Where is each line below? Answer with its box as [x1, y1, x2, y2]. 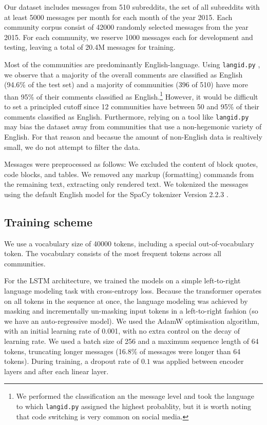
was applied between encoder [152, 356, 244, 366]
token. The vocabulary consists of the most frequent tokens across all [4, 248, 221, 259]
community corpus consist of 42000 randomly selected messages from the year [4, 22, 249, 32]
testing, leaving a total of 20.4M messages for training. [4, 42, 176, 52]
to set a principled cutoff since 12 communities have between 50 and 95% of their [4, 101, 259, 112]
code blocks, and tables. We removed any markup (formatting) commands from [4, 168, 254, 179]
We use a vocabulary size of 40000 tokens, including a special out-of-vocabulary [4, 238, 254, 248]
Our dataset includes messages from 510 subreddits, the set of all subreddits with [4, 2, 260, 12]
